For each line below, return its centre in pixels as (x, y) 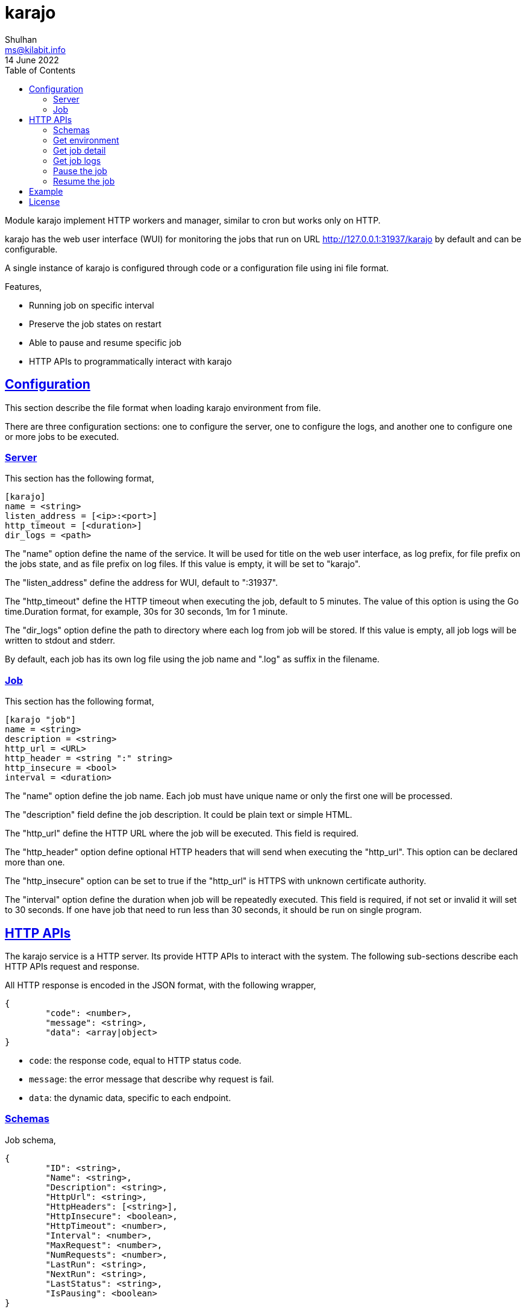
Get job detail (80, 150)
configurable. (31, 249)
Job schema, (30, 1140)
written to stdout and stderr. (60, 641)
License (45, 201)
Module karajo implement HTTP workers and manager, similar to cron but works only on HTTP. (193, 220)
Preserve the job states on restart (95, 324)
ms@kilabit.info (35, 49)
